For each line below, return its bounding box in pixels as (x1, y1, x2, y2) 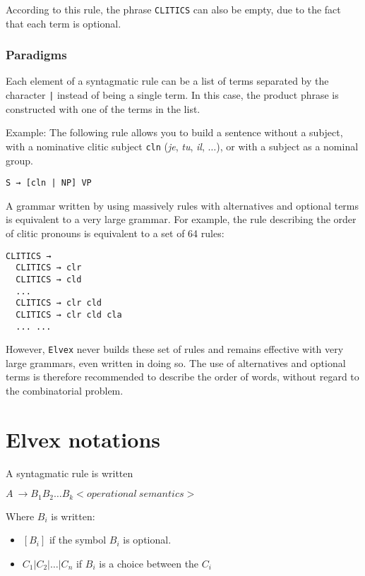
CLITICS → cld (16, 274, 82, 284)
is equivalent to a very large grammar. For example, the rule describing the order (6, 212, 357, 227)
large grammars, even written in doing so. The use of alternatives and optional (6, 355, 346, 370)
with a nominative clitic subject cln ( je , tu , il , (6, 138, 205, 153)
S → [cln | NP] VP (6, 178, 92, 188)
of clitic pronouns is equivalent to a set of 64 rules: (6, 226, 225, 240)
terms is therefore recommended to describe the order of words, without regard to (6, 369, 359, 384)
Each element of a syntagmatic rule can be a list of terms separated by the (6, 73, 329, 88)
